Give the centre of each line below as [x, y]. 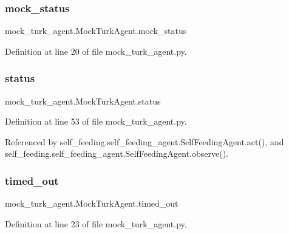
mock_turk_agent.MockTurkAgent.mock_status [96, 31]
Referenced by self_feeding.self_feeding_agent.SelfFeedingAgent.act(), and [144, 141]
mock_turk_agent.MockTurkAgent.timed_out [92, 203]
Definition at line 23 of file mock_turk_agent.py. [96, 223]
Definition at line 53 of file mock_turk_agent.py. [96, 121]
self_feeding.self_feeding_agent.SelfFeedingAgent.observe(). [117, 153]
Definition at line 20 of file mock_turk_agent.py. [96, 51]
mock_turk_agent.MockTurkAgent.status [83, 101]
